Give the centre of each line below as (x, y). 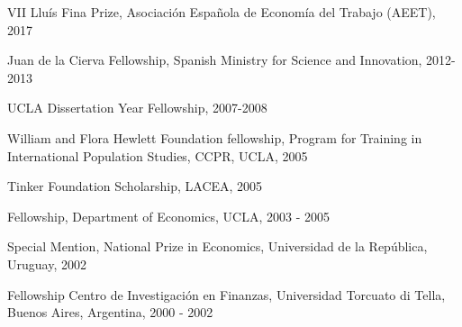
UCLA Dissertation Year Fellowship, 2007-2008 (137, 108)
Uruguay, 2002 (47, 263)
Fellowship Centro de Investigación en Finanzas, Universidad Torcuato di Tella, (226, 294)
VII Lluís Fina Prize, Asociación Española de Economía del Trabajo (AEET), (222, 12)
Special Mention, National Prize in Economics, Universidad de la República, (217, 246)
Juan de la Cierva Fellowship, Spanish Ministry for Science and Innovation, (215, 60)
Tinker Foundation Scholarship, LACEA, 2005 (135, 186)
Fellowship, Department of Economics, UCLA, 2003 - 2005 (168, 216)
